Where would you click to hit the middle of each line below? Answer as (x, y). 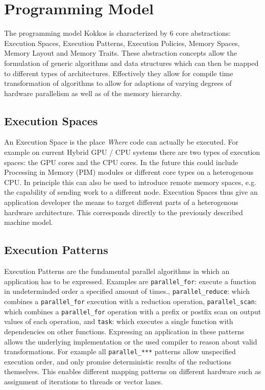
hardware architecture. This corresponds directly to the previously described (124, 212)
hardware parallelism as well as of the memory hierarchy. (93, 93)
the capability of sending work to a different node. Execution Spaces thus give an (131, 192)
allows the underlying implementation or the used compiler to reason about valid (131, 341)
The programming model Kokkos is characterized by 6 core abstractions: (117, 33)
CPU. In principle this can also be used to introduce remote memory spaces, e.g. (130, 182)
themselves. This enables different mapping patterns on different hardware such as (133, 371)
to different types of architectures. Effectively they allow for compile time (119, 73)
